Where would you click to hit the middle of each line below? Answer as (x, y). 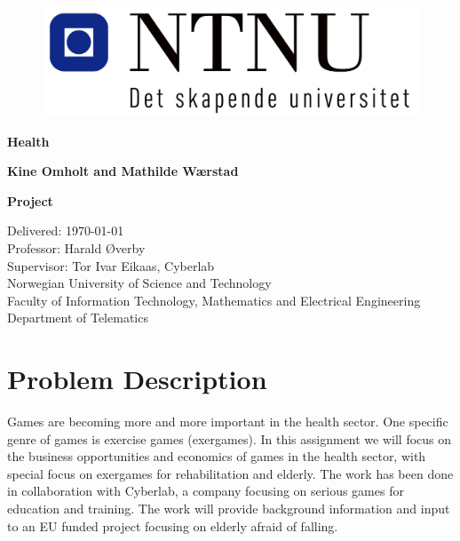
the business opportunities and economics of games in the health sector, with (217, 456)
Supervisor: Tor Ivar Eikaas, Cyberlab (111, 265)
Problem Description (137, 379)
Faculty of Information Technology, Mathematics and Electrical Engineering (214, 300)
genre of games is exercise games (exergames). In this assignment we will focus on (230, 438)
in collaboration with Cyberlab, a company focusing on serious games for (206, 491)
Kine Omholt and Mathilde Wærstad (123, 171)
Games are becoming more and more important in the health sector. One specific (228, 422)
